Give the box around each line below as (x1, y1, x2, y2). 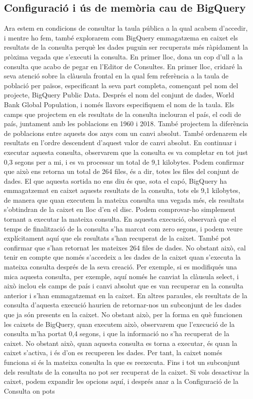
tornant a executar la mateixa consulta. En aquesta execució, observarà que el (4, 214, 236, 224)
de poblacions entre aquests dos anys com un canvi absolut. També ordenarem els (4, 128, 247, 138)
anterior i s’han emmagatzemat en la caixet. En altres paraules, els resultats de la (4, 290, 248, 300)
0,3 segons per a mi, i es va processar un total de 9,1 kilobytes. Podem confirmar (4, 156, 244, 167)
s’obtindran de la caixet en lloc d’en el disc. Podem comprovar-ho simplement (4, 204, 235, 214)
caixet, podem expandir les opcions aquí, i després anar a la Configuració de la (4, 376, 238, 386)
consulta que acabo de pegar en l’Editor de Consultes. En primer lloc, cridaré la (4, 61, 243, 71)
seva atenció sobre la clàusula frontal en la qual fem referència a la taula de (4, 71, 229, 81)
